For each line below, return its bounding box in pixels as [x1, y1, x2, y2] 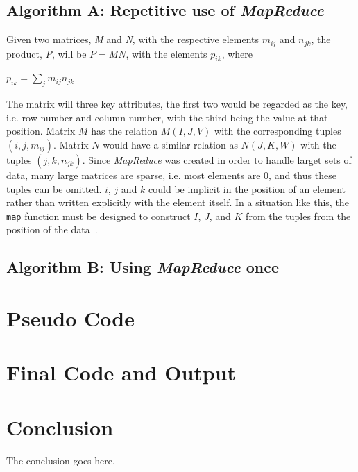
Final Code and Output [6, 358, 237, 387]
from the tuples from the [246, 208, 351, 223]
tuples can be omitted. [6, 181, 102, 196]
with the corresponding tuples [214, 124, 341, 138]
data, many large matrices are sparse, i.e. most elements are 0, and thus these [6, 168, 336, 183]
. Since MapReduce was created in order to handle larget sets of [82, 153, 352, 167]
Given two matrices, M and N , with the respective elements [6, 32, 259, 47]
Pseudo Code [6, 304, 135, 332]
